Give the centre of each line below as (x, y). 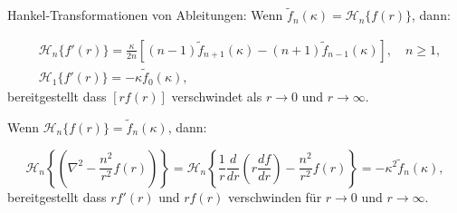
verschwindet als (217, 97)
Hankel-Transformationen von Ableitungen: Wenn (145, 15)
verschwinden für (275, 196)
